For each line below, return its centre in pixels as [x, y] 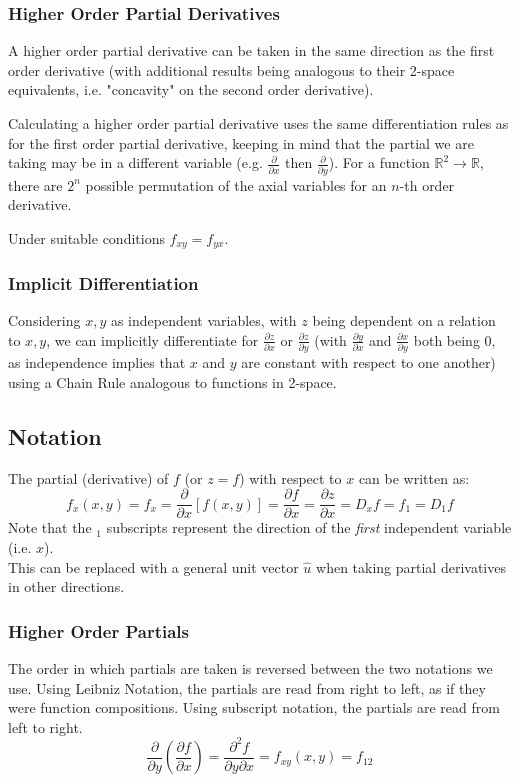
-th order [427, 184]
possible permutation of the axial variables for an [236, 184]
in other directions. [66, 586]
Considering [44, 320]
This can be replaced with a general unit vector [153, 566]
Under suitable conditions [86, 237]
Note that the [50, 527]
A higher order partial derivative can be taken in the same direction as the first [251, 50]
